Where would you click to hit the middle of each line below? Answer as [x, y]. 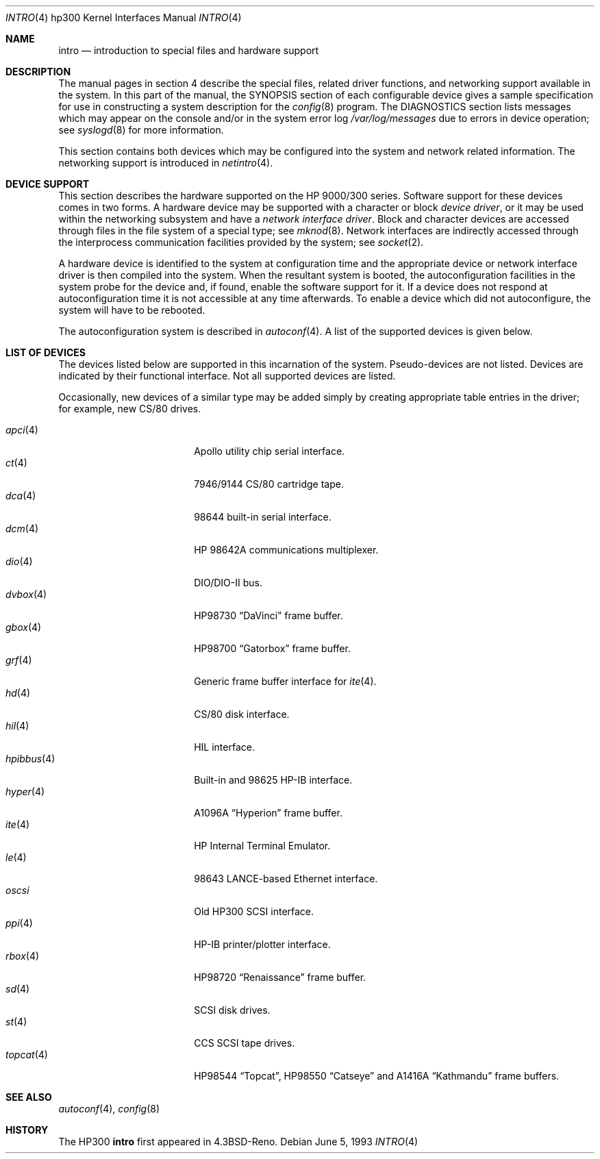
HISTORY [27, 1130]
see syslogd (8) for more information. [141, 130]
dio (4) [19, 561]
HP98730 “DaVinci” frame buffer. [268, 615]
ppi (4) [19, 923]
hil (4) [17, 726]
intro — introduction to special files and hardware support [189, 50]
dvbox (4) [26, 594]
